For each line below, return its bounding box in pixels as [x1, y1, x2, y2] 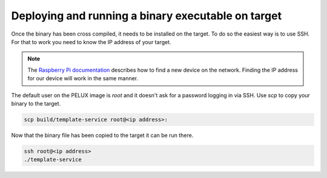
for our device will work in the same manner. [27, 75, 139, 82]
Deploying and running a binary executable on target [11, 9, 282, 22]
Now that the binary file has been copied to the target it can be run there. [11, 132, 194, 139]
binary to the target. [11, 100, 61, 107]
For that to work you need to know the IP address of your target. [11, 38, 172, 45]
